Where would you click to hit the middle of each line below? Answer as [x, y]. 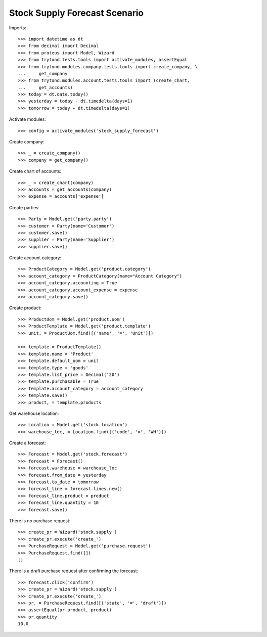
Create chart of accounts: [35, 171]
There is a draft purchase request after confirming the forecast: [74, 571]
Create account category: [35, 258]
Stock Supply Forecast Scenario [76, 13]
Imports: [18, 28]
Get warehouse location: [34, 413]
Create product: [25, 308]
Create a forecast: [28, 443]
